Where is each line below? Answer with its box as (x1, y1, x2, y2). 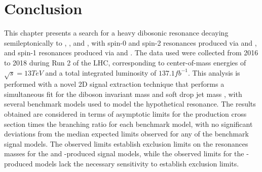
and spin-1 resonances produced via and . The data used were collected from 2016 (4, 47, 258, 58)
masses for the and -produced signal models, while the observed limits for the (4, 148, 244, 159)
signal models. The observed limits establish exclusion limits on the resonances (4, 138, 248, 149)
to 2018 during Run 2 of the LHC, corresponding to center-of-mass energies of (4, 57, 246, 67)
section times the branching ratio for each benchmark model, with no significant (4, 118, 253, 129)
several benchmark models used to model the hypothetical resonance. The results (4, 98, 256, 109)
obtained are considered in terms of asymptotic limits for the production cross (4, 109, 247, 119)
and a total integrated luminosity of (45, 67, 157, 78)
